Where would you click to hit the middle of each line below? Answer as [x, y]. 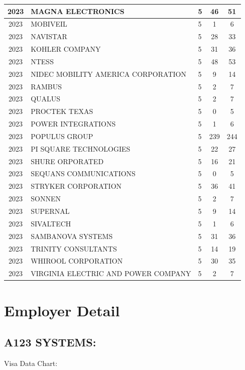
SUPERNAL [50, 211]
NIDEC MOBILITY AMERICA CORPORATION [108, 74]
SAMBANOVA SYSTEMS [72, 236]
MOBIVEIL [49, 24]
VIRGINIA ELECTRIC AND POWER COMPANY [111, 273]
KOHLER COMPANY [66, 49]
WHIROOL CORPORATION [77, 261]
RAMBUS [46, 86]
